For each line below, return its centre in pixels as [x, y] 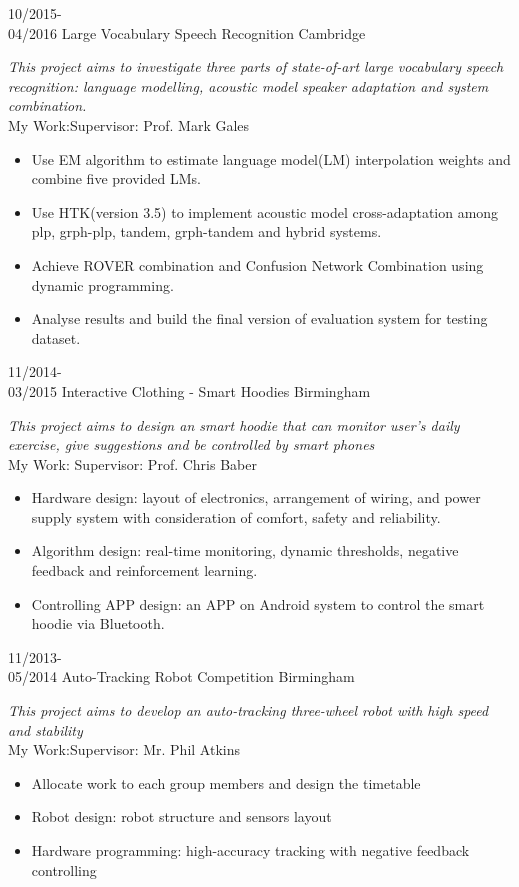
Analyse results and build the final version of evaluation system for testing [259, 318]
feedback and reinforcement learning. [144, 570]
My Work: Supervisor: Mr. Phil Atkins [124, 749]
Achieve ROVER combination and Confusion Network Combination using [257, 264]
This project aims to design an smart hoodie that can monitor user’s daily [234, 424]
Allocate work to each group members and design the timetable [226, 782]
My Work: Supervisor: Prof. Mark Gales [129, 124]
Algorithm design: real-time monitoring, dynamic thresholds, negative [245, 550]
